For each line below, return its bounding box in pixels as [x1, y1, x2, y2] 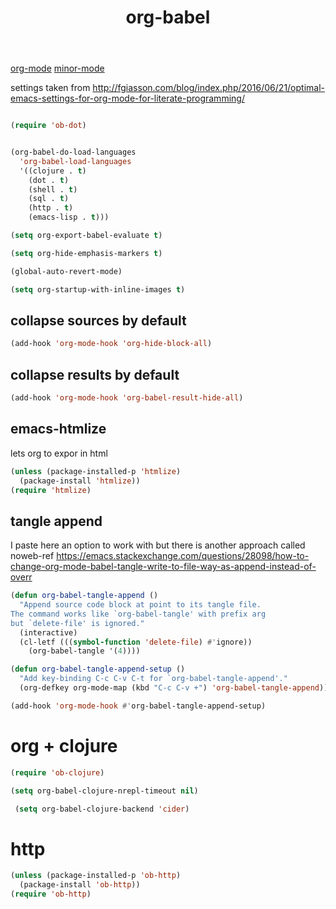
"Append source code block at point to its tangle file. [19, 600, 262, 610]
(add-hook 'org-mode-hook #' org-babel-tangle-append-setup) [10, 701, 267, 711]
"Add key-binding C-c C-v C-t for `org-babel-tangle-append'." [19, 674, 288, 684]
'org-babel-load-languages [19, 156, 132, 166]
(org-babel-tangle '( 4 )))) [28, 646, 141, 656]
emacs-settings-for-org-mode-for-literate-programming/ [10, 92, 245, 105]
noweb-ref [10, 550, 55, 562]
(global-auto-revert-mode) [10, 266, 123, 276]
